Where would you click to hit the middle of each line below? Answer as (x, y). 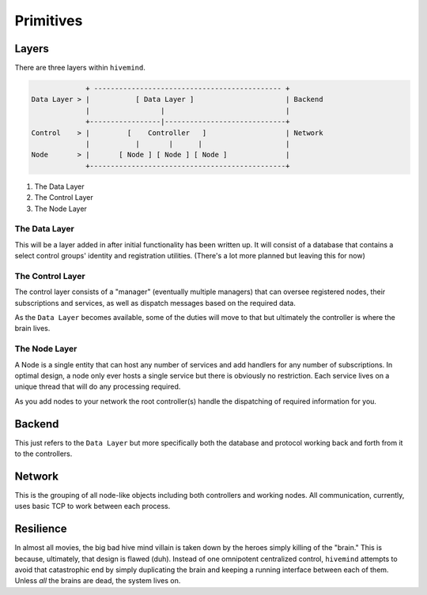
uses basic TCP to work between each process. (93, 507)
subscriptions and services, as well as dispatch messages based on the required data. (155, 303)
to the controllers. (43, 454)
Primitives (49, 21)
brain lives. (32, 329)
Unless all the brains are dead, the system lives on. (98, 581)
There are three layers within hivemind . (80, 68)
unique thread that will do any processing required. (98, 386)
